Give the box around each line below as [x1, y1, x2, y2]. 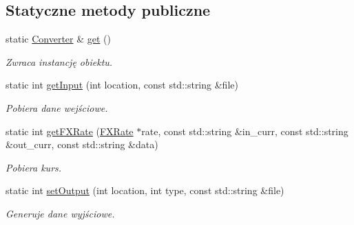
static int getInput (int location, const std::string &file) [6, 78, 238, 92]
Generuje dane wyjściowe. [6, 206, 115, 220]
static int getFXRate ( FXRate [6, 123, 134, 138]
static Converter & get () [6, 32, 111, 46]
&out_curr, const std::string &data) [6, 137, 158, 152]
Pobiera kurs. [6, 160, 62, 174]
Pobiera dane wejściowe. [6, 100, 108, 115]
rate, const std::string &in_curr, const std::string [141, 123, 348, 138]
